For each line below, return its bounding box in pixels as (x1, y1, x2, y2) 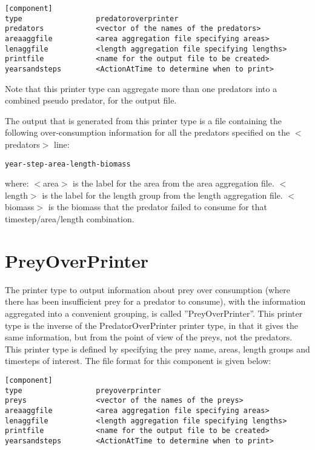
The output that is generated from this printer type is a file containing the (5, 114, 282, 127)
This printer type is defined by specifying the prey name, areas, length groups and (5, 342, 310, 355)
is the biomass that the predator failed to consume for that (48, 200, 268, 213)
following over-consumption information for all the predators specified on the (5, 126, 290, 139)
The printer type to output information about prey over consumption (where (5, 283, 290, 296)
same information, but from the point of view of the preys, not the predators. (5, 331, 293, 343)
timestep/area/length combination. (5, 213, 134, 225)
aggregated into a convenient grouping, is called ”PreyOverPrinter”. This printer (5, 306, 303, 319)
